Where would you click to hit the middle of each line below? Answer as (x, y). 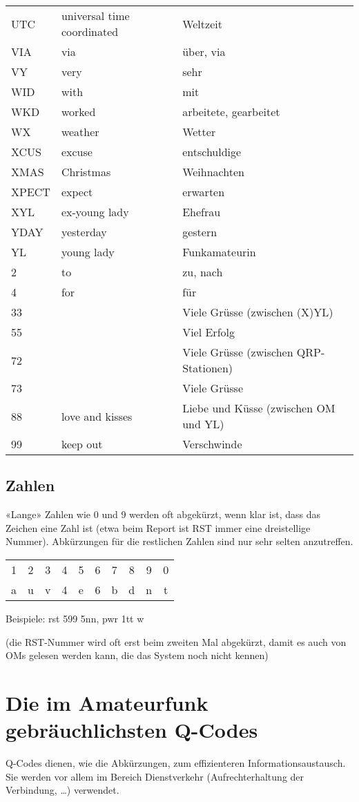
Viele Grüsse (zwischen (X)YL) (258, 312)
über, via (204, 51)
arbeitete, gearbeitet (231, 112)
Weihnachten (213, 172)
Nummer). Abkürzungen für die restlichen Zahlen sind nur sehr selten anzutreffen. (179, 541)
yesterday (84, 232)
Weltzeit (202, 23)
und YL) (203, 424)
